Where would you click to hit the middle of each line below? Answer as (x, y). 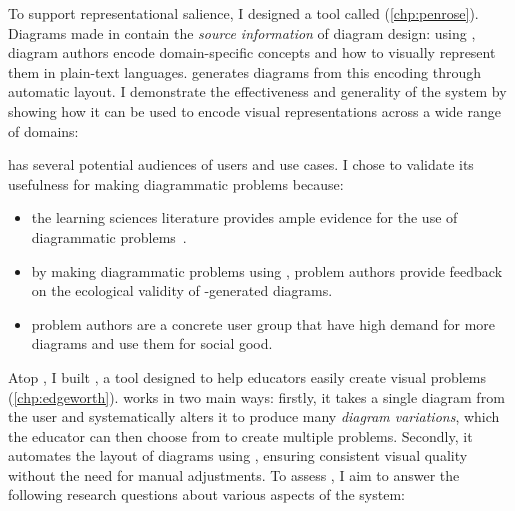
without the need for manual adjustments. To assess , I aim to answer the (234, 474)
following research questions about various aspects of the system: (206, 494)
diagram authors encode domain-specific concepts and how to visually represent (252, 52)
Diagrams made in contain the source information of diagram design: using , (242, 32)
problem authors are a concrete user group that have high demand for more (263, 323)
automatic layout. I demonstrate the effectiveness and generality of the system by (257, 91)
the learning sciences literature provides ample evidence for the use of (244, 217)
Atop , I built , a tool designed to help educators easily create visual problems (247, 376)
